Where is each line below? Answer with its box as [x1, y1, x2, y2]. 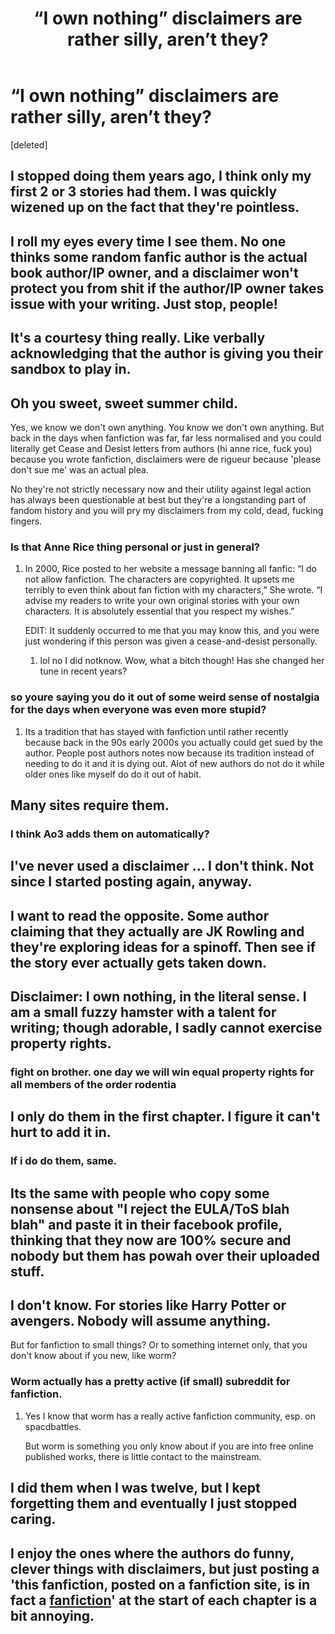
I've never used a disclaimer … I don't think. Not [10, 858, 315, 875]
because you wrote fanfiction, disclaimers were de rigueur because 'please [10, 453, 322, 465]
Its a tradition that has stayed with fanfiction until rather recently [24, 725, 289, 737]
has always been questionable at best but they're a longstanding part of [10, 493, 307, 506]
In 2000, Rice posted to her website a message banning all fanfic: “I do [24, 563, 317, 575]
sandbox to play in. [10, 361, 132, 378]
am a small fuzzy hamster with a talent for [10, 1004, 277, 1021]
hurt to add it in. [10, 1124, 112, 1141]
